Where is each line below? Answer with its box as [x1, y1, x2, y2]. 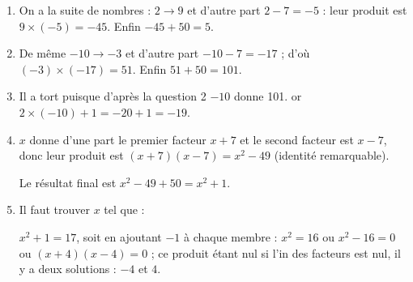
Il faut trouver [19, 201, 91, 218]
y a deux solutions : [19, 260, 117, 277]
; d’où [281, 45, 310, 62]
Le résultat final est [19, 173, 117, 190]
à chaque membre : [183, 228, 278, 245]
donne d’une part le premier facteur [29, 130, 206, 147]
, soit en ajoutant [76, 228, 162, 245]
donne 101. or [233, 88, 302, 105]
